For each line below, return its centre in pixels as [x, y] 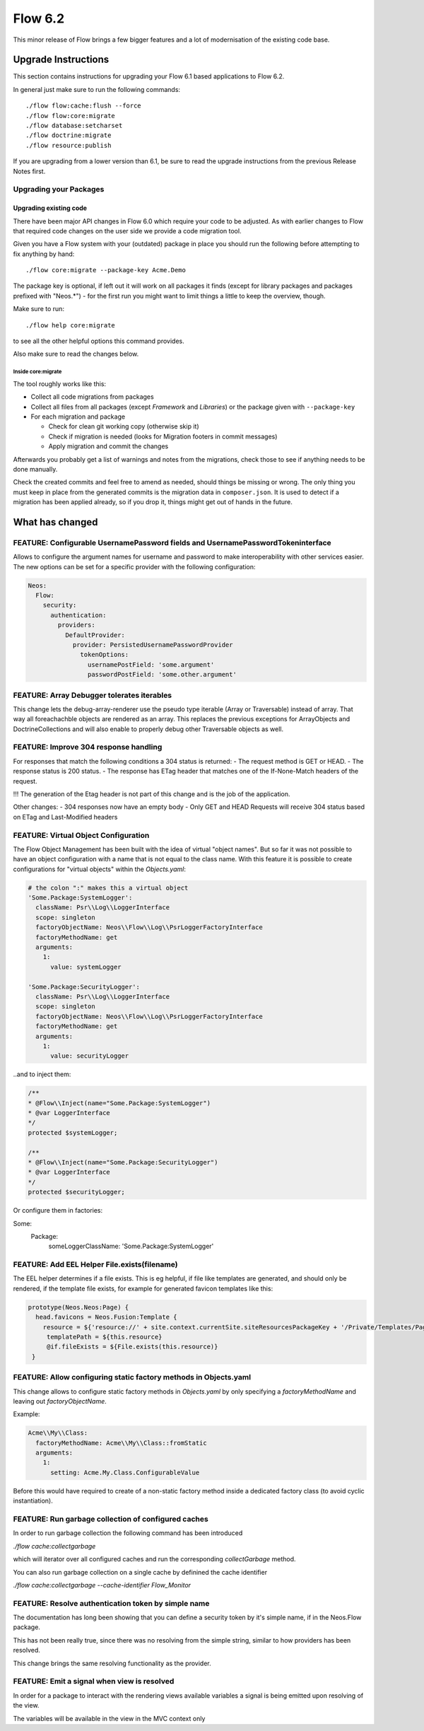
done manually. [35, 469]
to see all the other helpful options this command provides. [99, 341]
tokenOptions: [105, 655]
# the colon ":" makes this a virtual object [108, 888]
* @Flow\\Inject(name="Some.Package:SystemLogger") [119, 1103]
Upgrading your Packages [59, 190]
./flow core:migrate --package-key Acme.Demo [106, 270]
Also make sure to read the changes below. [76, 354]
